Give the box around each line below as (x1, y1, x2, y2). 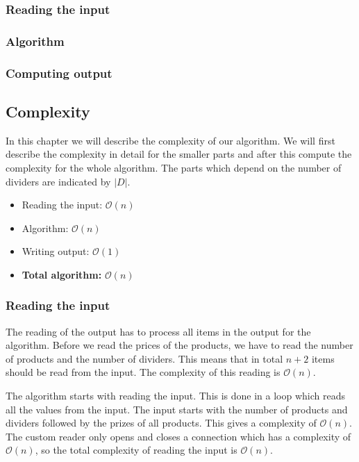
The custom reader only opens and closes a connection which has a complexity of (6, 429, 351, 443)
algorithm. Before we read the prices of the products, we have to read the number (6, 338, 353, 352)
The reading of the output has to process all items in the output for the (6, 324, 311, 338)
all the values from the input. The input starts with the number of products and (6, 402, 348, 416)
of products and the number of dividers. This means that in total (6, 351, 283, 365)
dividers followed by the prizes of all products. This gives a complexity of (6, 415, 317, 430)
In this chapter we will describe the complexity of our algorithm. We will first (6, 133, 335, 147)
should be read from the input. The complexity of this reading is (6, 365, 281, 379)
